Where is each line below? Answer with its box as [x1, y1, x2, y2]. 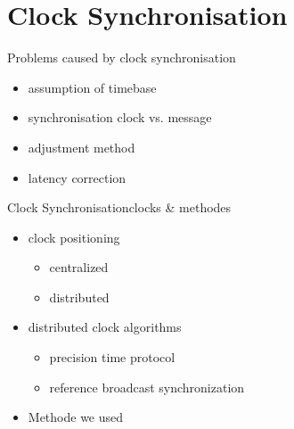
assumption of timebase [28, 78, 157, 96]
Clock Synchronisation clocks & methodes [7, 198, 232, 217]
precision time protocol [49, 348, 176, 367]
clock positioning [28, 227, 120, 246]
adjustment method [28, 137, 135, 156]
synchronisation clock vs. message [28, 108, 212, 127]
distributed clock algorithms [28, 318, 182, 336]
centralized [49, 258, 109, 276]
